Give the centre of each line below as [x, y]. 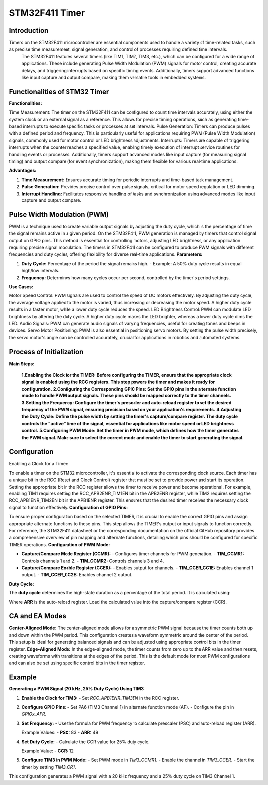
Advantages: [23, 170]
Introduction [29, 31]
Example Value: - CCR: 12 [48, 751]
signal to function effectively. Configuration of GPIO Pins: [68, 507]
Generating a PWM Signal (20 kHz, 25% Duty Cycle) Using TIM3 [77, 689]
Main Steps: [22, 364]
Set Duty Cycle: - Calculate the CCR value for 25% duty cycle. [86, 742]
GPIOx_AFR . [34, 714]
